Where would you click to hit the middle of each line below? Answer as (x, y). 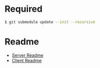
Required (24, 9)
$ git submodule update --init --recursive (50, 22)
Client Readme (27, 60)
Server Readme (28, 55)
